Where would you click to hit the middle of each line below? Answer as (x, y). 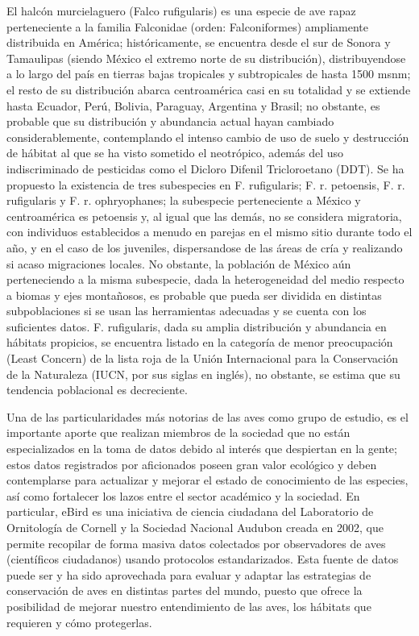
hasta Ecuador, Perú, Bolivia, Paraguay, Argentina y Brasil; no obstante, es (193, 105)
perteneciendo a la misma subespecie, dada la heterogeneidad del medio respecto (205, 279)
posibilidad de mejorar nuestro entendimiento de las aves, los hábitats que (189, 606)
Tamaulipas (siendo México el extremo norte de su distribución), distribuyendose (206, 58)
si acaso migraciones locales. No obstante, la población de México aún (179, 263)
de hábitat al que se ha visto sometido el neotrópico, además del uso (175, 153)
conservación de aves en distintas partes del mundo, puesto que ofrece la (185, 590)
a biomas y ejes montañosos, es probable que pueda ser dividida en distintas (194, 295)
